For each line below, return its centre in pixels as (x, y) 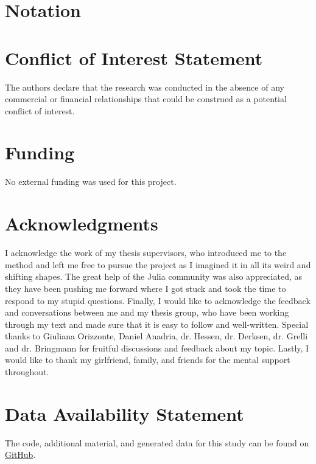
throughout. (27, 372)
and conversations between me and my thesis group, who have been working (147, 312)
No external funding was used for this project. (91, 182)
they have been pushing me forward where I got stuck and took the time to (146, 288)
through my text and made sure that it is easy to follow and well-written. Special (157, 324)
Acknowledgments (82, 223)
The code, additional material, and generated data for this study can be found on (157, 442)
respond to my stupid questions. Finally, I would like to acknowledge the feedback (158, 300)
